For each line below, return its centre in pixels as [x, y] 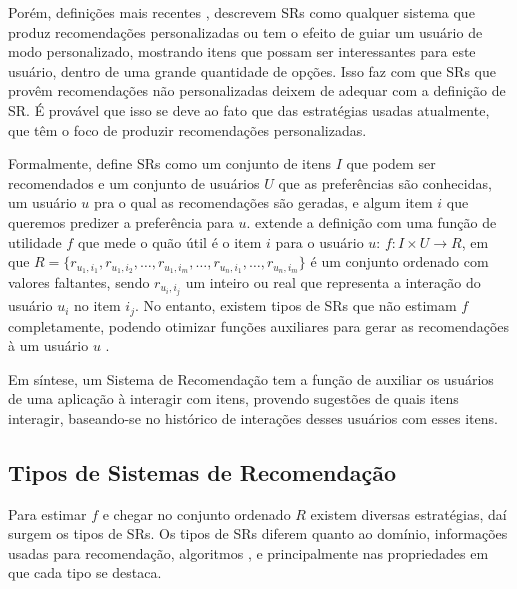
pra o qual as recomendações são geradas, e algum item [263, 202]
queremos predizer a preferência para [121, 221]
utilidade [35, 241]
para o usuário [319, 241]
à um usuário [48, 345]
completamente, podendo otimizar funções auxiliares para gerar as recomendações [259, 325]
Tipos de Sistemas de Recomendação [202, 471]
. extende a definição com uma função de [371, 221]
